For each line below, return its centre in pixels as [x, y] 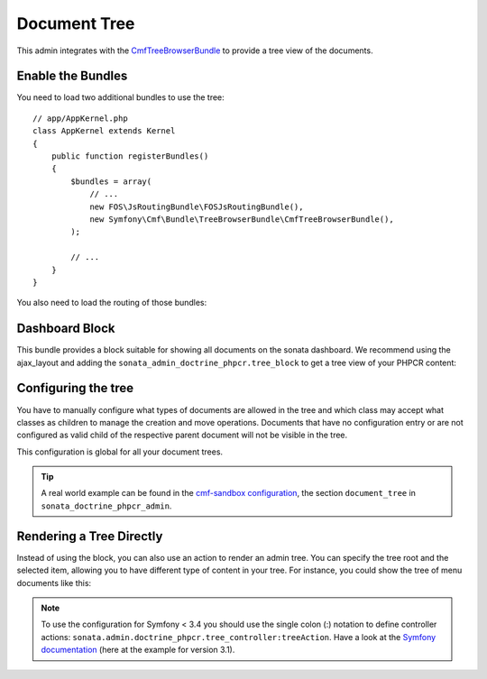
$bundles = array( [111, 181]
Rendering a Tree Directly [90, 536]
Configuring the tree [75, 388]
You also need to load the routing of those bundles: [112, 303]
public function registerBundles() [130, 156]
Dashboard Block [66, 329]
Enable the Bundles [72, 76]
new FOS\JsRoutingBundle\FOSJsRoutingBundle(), [197, 206]
